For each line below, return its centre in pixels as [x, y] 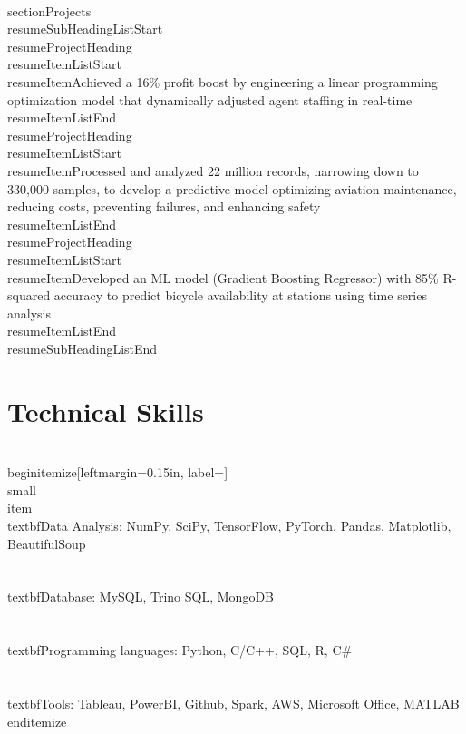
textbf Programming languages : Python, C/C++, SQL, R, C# [180, 650]
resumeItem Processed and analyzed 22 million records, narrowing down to [213, 170]
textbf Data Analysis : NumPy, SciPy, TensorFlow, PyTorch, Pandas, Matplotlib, [229, 525]
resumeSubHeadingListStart [85, 29]
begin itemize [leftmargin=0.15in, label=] [118, 472]
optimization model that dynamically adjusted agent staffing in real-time [210, 99]
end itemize [37, 721]
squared [29, 295]
